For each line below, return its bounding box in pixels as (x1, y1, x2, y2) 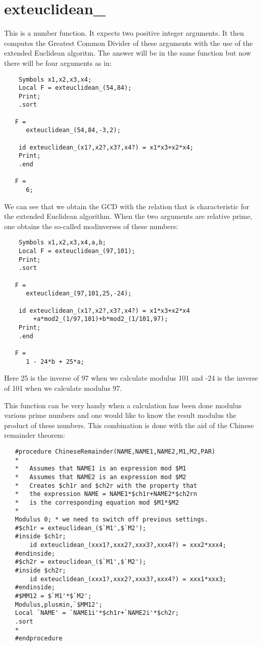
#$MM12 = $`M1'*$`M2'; (15, 592, 92, 600)
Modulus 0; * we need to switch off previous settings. (15, 516, 208, 524)
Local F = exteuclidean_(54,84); (18, 84, 132, 92)
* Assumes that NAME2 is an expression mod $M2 (15, 473, 186, 481)
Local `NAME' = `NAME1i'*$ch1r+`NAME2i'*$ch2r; (15, 609, 179, 617)
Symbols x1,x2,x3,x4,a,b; (18, 239, 106, 246)
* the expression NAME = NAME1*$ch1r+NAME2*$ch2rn (15, 490, 197, 498)
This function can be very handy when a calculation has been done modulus (4, 400, 242, 410)
